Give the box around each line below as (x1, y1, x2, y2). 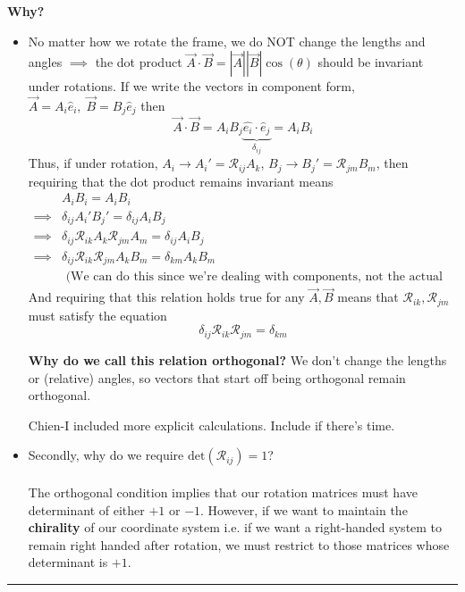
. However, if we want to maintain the (200, 500, 408, 519)
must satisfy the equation (28, 305, 167, 324)
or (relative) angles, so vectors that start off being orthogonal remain (28, 368, 406, 387)
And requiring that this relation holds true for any (28, 288, 305, 306)
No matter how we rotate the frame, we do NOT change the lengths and (28, 31, 426, 50)
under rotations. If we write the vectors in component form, (28, 77, 355, 96)
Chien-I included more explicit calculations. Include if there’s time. (28, 415, 395, 434)
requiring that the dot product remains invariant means (28, 171, 334, 190)
